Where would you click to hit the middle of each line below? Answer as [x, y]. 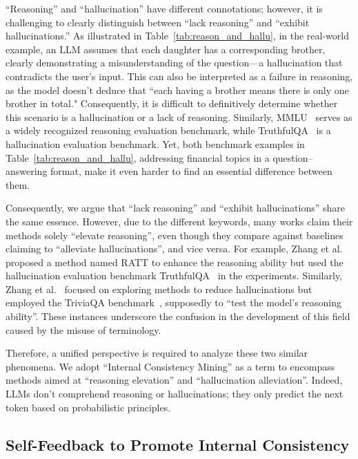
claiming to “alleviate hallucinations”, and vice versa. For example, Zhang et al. [174, 249]
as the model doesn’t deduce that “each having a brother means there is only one [177, 90]
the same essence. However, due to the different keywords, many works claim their [179, 221]
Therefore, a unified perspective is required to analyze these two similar [157, 353]
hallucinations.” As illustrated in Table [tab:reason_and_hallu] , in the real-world [177, 36]
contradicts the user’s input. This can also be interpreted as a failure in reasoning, [179, 76]
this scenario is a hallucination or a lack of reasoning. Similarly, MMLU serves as [179, 116]
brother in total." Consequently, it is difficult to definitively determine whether [172, 103]
